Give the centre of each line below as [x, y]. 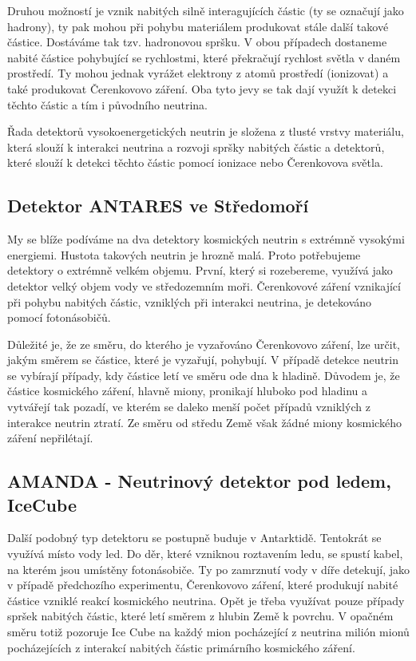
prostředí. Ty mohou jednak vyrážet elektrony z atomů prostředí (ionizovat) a [198, 73]
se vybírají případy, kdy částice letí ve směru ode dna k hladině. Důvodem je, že [204, 375]
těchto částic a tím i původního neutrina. [107, 104]
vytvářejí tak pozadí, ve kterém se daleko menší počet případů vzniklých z [189, 407]
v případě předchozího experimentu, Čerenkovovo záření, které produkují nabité [203, 585]
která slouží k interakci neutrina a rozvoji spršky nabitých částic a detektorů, [196, 146]
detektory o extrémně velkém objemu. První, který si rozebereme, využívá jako [200, 270]
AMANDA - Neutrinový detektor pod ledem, [199, 481]
